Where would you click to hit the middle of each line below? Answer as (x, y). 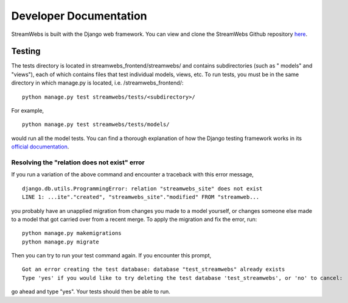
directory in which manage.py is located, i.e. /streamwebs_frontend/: (97, 83)
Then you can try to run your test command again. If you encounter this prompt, (111, 256)
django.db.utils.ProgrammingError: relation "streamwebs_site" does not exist (142, 188)
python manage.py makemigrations (72, 233)
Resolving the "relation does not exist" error (78, 162)
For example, (28, 111)
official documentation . (40, 147)
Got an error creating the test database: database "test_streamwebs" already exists (154, 270)
